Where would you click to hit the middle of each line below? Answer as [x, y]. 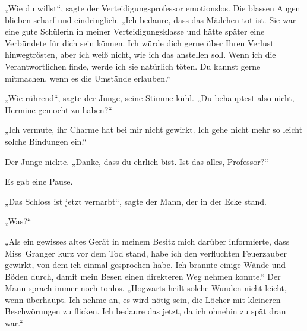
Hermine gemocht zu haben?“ [58, 109]
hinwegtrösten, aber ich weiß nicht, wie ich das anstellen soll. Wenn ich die [140, 54]
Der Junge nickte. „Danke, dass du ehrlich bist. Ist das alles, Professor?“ [137, 161]
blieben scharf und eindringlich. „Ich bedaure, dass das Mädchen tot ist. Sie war [151, 19]
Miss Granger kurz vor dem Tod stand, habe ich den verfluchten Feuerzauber [146, 253]
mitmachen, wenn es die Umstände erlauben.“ [88, 78]
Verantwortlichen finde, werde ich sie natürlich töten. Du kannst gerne [133, 66]
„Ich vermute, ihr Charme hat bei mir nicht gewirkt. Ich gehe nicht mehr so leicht [154, 129]
